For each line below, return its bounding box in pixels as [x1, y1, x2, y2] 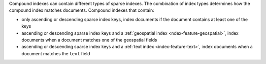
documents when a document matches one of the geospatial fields [21, 37, 157, 43]
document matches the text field [21, 50, 91, 56]
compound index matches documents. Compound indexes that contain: [9, 7, 155, 13]
